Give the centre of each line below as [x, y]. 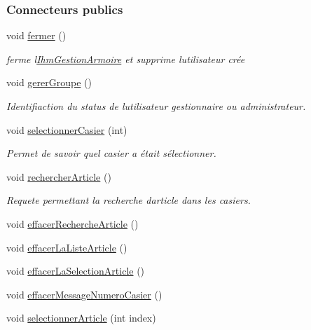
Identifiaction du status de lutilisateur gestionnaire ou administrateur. [156, 106]
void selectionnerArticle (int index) [81, 318]
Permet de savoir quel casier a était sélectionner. [111, 153]
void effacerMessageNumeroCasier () [84, 294]
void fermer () [36, 35]
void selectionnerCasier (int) [67, 129]
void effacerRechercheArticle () [72, 223]
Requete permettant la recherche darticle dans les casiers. [129, 200]
